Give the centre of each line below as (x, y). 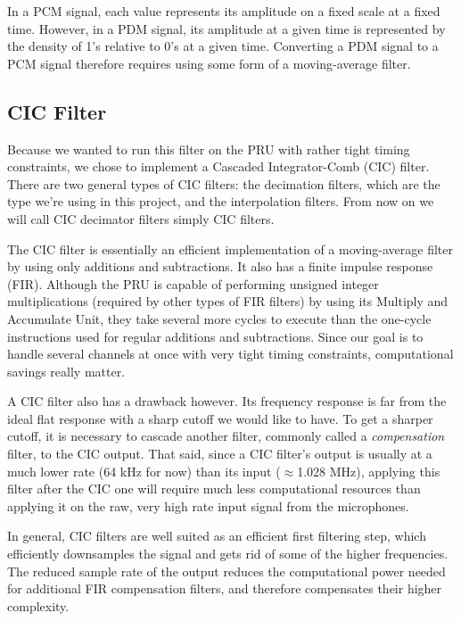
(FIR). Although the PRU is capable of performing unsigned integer (193, 283)
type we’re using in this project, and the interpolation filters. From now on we (221, 201)
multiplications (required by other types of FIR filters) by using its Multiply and (228, 301)
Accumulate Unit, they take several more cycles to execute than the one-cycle (219, 318)
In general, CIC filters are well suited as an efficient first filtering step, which (217, 536)
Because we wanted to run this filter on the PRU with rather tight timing (209, 149)
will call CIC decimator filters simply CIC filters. (141, 218)
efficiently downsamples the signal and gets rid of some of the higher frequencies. (228, 554)
